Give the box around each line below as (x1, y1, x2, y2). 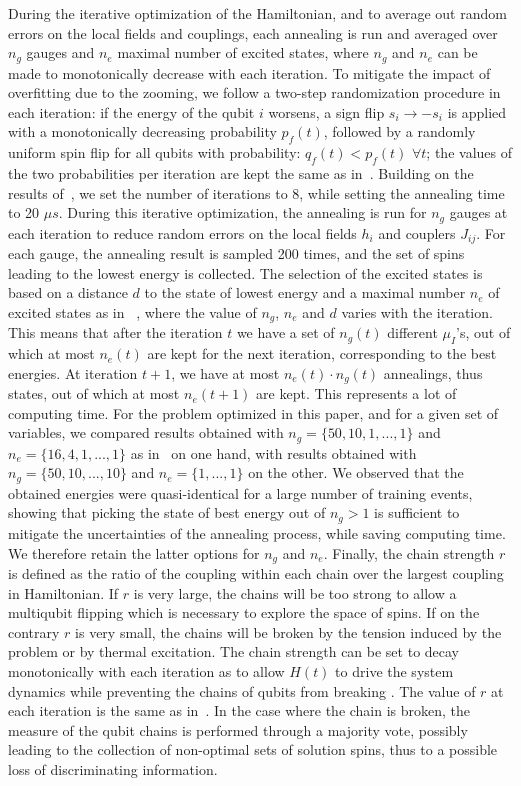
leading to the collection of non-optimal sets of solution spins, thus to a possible (8, 739, 498, 760)
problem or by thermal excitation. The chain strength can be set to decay (8, 641, 460, 662)
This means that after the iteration (8, 322, 223, 343)
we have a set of (236, 322, 335, 343)
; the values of (426, 142, 512, 163)
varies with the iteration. (341, 301, 493, 322)
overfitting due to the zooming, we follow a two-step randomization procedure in (8, 82, 501, 103)
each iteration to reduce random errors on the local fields (8, 222, 357, 243)
